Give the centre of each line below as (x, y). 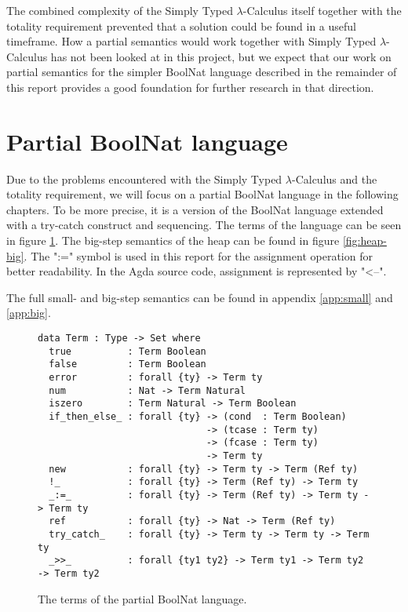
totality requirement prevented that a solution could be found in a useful (181, 25)
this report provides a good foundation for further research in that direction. (190, 87)
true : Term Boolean (127, 351)
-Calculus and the (334, 178)
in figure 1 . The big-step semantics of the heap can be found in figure (173, 240)
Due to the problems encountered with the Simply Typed (144, 178)
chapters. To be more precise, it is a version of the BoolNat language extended (195, 209)
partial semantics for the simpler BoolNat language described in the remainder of (202, 72)
